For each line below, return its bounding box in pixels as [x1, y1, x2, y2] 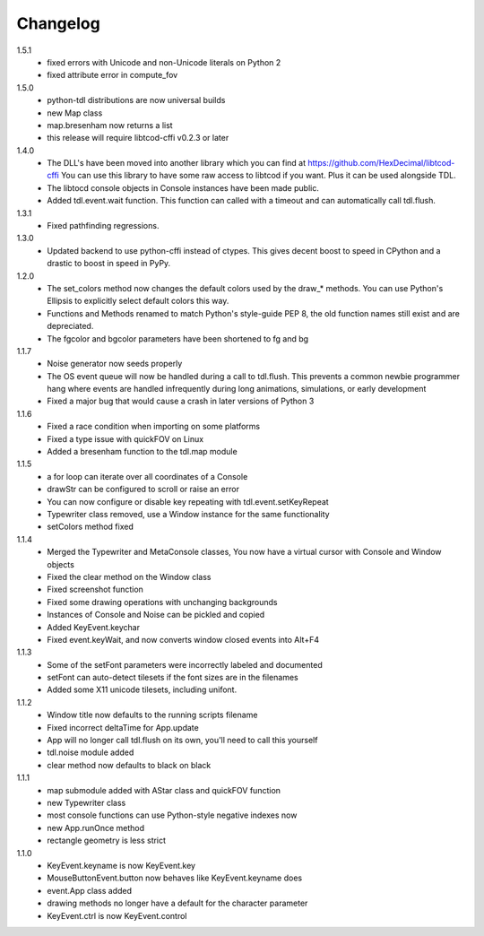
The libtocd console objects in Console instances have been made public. [47, 182, 320, 193]
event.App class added [47, 885, 132, 896]
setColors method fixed [47, 521, 134, 533]
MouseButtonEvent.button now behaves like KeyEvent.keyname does [47, 872, 303, 883]
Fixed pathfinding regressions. [47, 221, 160, 231]
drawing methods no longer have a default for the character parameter [47, 897, 308, 909]
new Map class [47, 108, 103, 118]
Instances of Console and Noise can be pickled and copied [47, 610, 265, 620]
